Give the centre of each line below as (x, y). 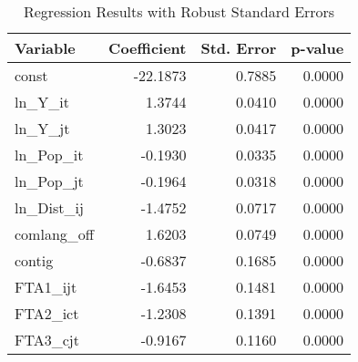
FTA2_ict (47, 313)
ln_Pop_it (49, 155)
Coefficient (148, 48)
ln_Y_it (42, 102)
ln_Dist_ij (49, 207)
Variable (45, 48)
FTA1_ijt (46, 287)
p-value (317, 48)
